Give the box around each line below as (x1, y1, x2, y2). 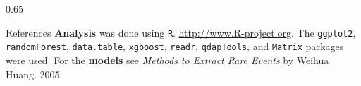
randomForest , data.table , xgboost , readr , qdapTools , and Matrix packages (6, 39, 344, 54)
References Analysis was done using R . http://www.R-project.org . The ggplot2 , (6, 25, 356, 39)
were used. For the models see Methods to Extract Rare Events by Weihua (6, 52, 329, 67)
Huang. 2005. (6, 66, 63, 81)
